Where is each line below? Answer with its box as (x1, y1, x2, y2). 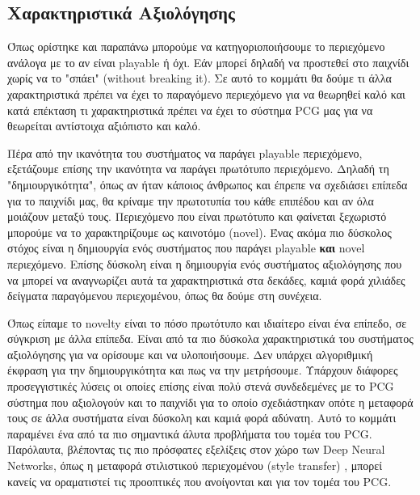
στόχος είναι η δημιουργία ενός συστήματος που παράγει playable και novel (7, 239, 365, 256)
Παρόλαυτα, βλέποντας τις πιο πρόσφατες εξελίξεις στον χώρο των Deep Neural (7, 441, 385, 458)
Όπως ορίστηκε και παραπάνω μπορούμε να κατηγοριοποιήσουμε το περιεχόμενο (7, 38, 385, 55)
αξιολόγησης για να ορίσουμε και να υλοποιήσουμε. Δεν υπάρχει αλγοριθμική (7, 345, 373, 362)
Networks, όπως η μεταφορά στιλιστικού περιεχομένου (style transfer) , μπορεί (7, 457, 382, 474)
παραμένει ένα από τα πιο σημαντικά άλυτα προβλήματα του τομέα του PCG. (7, 425, 372, 442)
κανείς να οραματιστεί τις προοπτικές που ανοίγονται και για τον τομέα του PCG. (7, 472, 392, 489)
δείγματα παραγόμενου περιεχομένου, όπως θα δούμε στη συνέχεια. (7, 287, 322, 304)
